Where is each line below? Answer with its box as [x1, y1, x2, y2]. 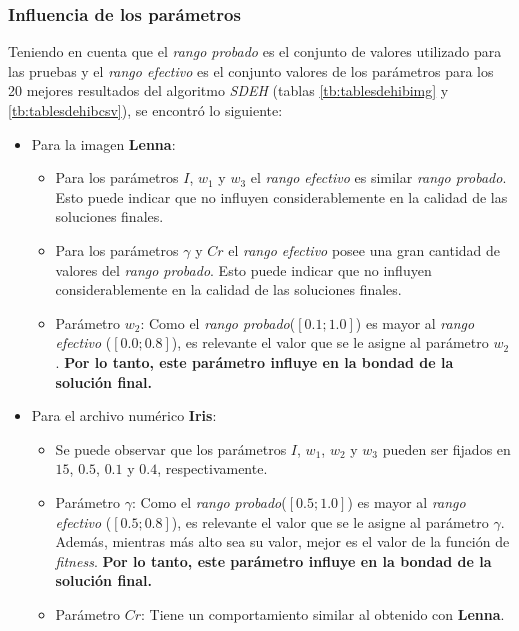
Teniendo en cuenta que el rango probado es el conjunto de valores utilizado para [8, 41, 502, 62]
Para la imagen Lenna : [31, 133, 176, 154]
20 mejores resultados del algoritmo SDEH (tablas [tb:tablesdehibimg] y [8, 80, 449, 101]
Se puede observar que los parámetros [55, 438, 287, 459]
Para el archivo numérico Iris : [31, 405, 217, 426]
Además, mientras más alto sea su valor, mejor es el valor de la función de [55, 531, 510, 552]
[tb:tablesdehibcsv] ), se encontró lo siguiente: [8, 100, 283, 120]
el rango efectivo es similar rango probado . [250, 167, 507, 188]
